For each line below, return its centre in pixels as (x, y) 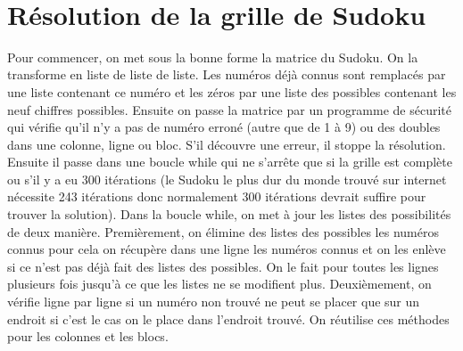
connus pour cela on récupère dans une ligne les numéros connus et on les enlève (227, 249)
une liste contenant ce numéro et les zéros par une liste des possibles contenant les (232, 91)
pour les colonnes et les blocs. (88, 336)
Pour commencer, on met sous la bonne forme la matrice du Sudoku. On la (213, 57)
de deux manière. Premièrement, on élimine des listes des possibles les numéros (223, 231)
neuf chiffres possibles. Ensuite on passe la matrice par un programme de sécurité (230, 109)
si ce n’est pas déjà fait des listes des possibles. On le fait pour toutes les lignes (223, 266)
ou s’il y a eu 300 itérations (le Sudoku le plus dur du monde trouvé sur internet (227, 179)
